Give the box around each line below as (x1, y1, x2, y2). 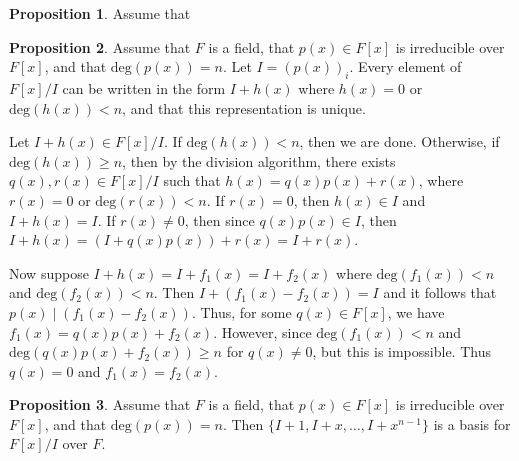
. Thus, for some (191, 301, 292, 322)
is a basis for (433, 413, 511, 434)
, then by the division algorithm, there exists (122, 150, 396, 171)
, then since (184, 209, 255, 230)
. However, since (213, 321, 312, 342)
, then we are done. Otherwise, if (299, 131, 500, 152)
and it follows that (383, 282, 497, 303)
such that (163, 170, 221, 191)
